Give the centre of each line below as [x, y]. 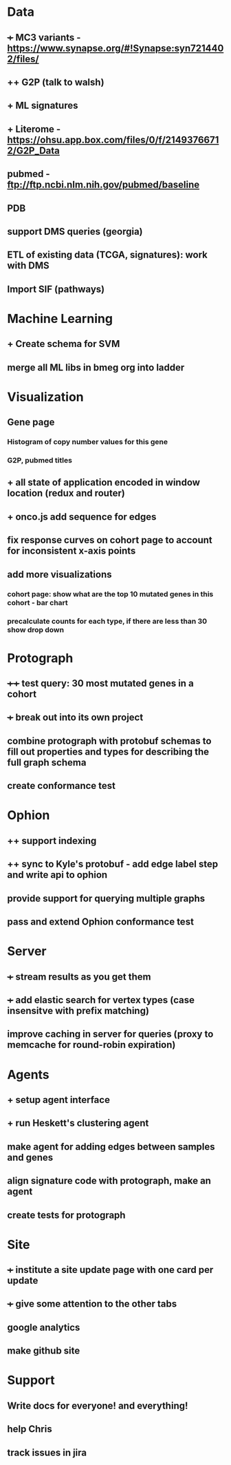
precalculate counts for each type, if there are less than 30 [107, 621]
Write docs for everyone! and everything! [98, 1405]
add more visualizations [59, 575]
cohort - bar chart [38, 602]
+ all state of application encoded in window [104, 483]
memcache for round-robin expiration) [91, 1045]
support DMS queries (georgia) [75, 231]
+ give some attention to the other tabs [92, 1304]
